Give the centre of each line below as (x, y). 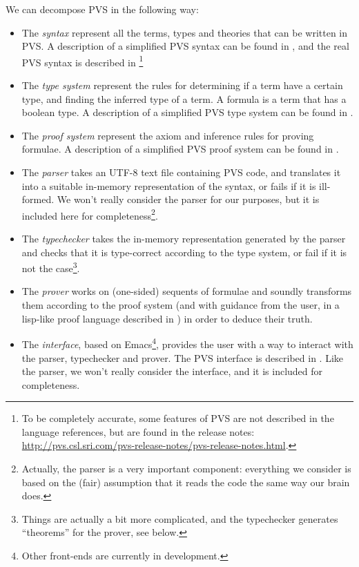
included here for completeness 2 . (90, 214)
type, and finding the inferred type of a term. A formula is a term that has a (184, 98)
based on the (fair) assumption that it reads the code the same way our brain (186, 482)
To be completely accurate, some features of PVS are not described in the (178, 418)
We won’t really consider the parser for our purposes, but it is (188, 199)
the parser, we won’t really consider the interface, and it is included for (172, 371)
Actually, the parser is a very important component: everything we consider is (186, 469)
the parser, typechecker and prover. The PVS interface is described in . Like (183, 357)
